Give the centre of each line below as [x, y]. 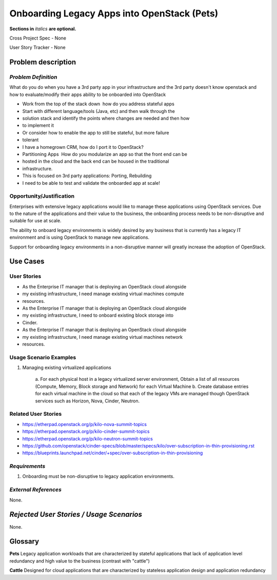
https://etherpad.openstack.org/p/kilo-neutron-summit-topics [88, 438]
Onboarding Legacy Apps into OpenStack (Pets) [114, 13]
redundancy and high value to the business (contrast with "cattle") [80, 561]
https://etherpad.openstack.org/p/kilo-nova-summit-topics [85, 424]
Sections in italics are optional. [43, 29]
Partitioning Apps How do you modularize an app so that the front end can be [105, 154]
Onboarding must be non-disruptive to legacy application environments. [98, 476]
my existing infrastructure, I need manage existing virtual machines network [103, 337]
